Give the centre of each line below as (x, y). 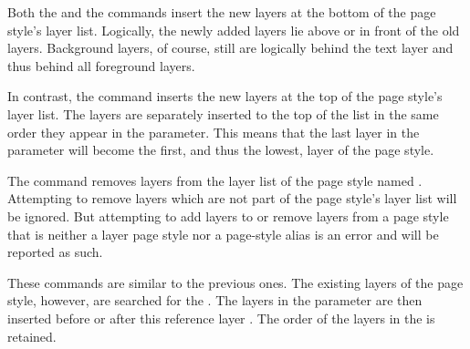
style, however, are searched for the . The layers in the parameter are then (215, 300)
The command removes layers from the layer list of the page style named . (215, 180)
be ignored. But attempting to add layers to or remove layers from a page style (228, 216)
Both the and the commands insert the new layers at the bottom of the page (222, 12)
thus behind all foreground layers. (101, 65)
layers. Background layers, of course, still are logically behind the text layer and (230, 48)
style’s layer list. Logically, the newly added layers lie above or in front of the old (234, 30)
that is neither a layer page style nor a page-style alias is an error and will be (223, 234)
